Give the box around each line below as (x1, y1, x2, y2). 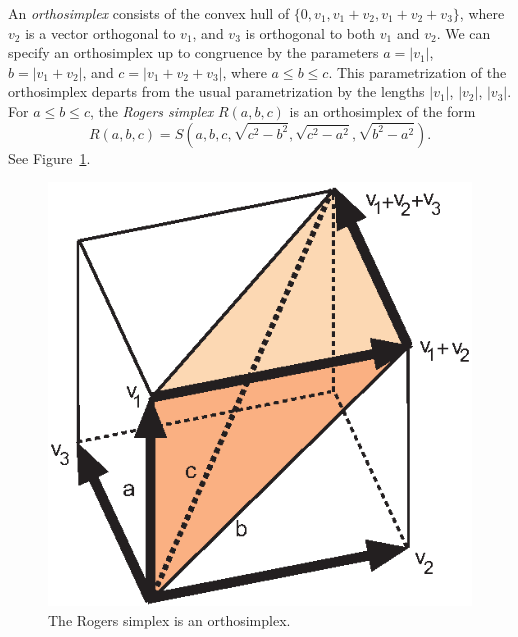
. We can (436, 22, 491, 43)
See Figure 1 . (8, 147, 91, 168)
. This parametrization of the (328, 61, 507, 82)
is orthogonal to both (245, 22, 376, 43)
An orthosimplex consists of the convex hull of (8, 3, 290, 23)
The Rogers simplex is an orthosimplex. (48, 609, 291, 630)
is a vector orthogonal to (25, 22, 176, 43)
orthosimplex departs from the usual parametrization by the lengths (8, 81, 425, 102)
